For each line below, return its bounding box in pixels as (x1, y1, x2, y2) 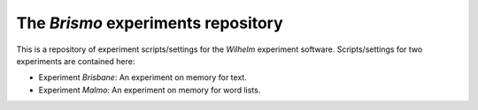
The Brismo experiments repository (16, 13, 283, 33)
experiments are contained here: (16, 55, 135, 66)
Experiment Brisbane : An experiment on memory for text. (38, 72, 247, 83)
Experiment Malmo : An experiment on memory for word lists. (38, 84, 261, 95)
